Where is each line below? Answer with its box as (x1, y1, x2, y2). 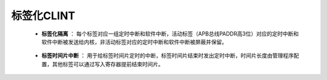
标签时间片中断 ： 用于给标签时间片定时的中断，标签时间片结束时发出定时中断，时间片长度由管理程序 (41, 52, 294, 60)
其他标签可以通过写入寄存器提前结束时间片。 (51, 60, 163, 67)
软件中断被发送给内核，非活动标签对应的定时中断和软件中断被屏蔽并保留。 (41, 38, 227, 45)
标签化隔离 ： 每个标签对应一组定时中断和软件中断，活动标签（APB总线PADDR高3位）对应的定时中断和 (41, 30, 299, 37)
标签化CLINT (11, 9, 76, 22)
